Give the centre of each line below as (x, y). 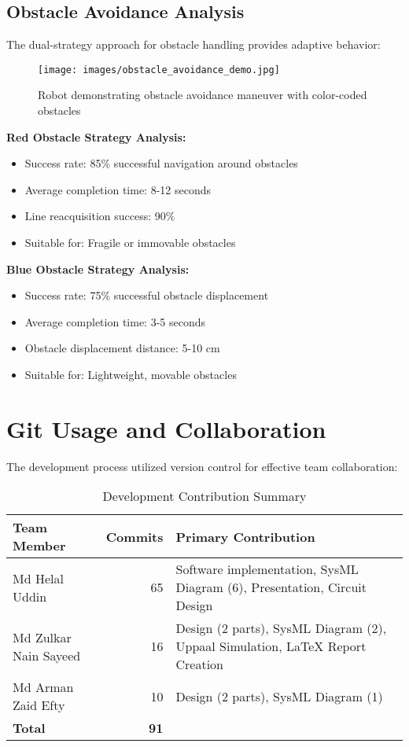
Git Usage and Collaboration (166, 428)
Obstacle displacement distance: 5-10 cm (122, 348)
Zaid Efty (39, 705)
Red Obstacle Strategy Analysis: (96, 136)
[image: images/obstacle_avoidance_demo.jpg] (159, 70)
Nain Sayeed (47, 655)
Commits (134, 536)
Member (39, 546)
